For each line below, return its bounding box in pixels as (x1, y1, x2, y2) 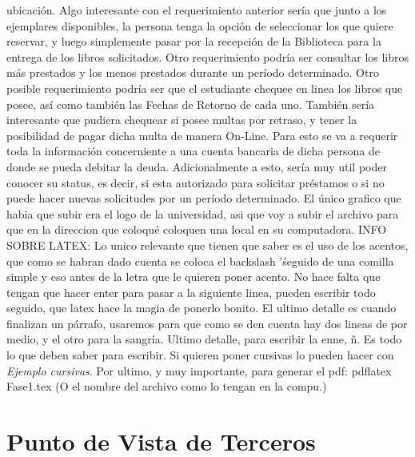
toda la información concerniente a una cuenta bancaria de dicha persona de (6, 142, 380, 159)
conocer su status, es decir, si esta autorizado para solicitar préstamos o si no (6, 174, 385, 190)
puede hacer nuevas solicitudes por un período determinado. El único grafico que (6, 190, 401, 206)
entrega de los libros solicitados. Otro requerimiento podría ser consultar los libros (6, 48, 409, 65)
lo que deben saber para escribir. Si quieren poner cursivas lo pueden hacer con (6, 347, 394, 363)
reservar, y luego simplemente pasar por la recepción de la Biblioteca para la (6, 33, 381, 50)
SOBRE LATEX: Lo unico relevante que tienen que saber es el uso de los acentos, (6, 236, 409, 253)
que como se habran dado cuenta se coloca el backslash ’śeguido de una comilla (6, 252, 394, 269)
